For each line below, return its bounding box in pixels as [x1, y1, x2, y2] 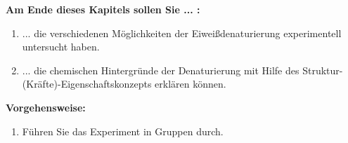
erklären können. [155, 76, 226, 91]
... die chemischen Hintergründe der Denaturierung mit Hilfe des [22, 62, 299, 77]
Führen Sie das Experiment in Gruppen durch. [22, 123, 224, 138]
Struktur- [302, 62, 343, 77]
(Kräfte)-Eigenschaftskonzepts [22, 76, 152, 91]
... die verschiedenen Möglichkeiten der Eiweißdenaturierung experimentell [22, 25, 342, 40]
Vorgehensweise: [6, 100, 86, 114]
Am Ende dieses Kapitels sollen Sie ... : [6, 2, 200, 16]
